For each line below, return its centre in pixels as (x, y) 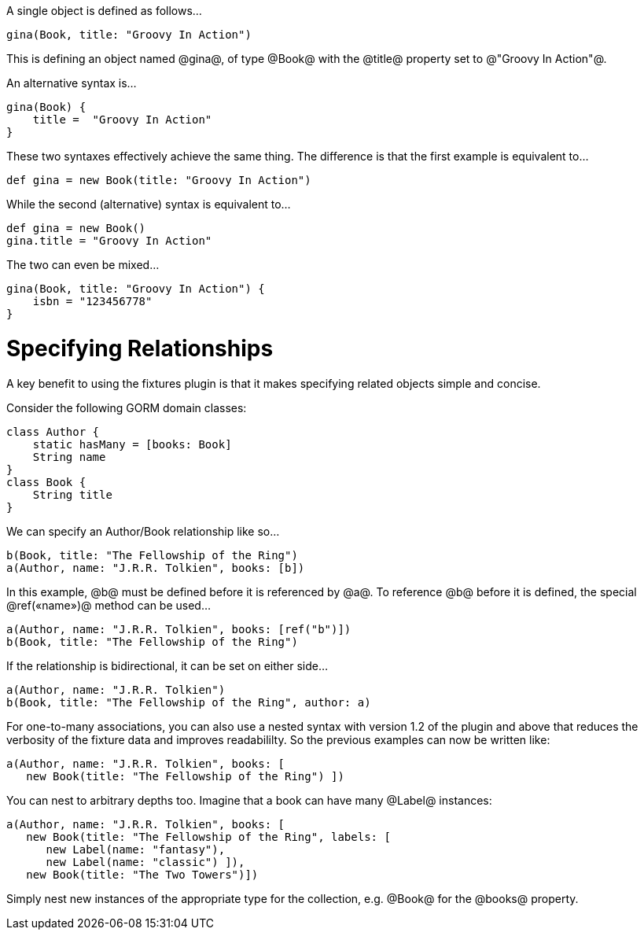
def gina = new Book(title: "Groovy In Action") (159, 180)
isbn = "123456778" (92, 301)
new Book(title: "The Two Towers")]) (142, 874)
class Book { (46, 482)
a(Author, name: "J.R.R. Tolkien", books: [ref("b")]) (179, 629)
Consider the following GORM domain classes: (127, 407)
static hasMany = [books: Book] (132, 444)
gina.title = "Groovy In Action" (109, 241)
